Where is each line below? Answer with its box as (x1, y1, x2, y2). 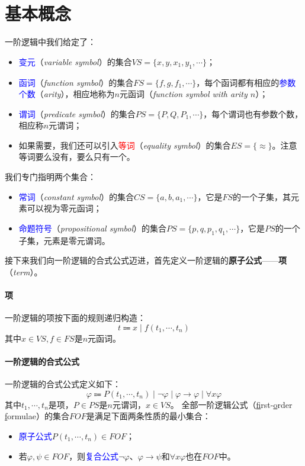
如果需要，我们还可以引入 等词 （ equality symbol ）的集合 (18, 139, 231, 151)
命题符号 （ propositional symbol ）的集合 (18, 221, 167, 234)
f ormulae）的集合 (5, 410, 69, 422)
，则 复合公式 (69, 449, 119, 462)
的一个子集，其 (233, 190, 291, 203)
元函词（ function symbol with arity (120, 88, 248, 100)
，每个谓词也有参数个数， (203, 107, 303, 120)
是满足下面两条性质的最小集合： (86, 410, 211, 422)
